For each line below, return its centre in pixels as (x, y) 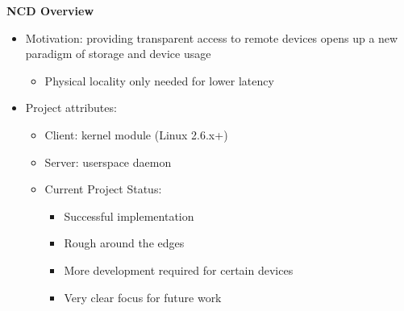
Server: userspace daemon (108, 162)
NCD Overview (50, 10)
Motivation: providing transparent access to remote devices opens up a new (212, 37)
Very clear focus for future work (143, 297)
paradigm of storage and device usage (118, 54)
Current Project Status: (103, 189)
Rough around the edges (124, 243)
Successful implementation (129, 216)
